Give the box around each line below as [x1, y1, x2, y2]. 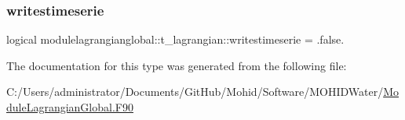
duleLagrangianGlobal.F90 [6, 99, 133, 115]
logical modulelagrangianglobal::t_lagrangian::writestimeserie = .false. [6, 31, 345, 48]
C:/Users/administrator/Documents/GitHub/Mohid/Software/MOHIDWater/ [6, 83, 384, 100]
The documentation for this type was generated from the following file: [6, 57, 347, 73]
